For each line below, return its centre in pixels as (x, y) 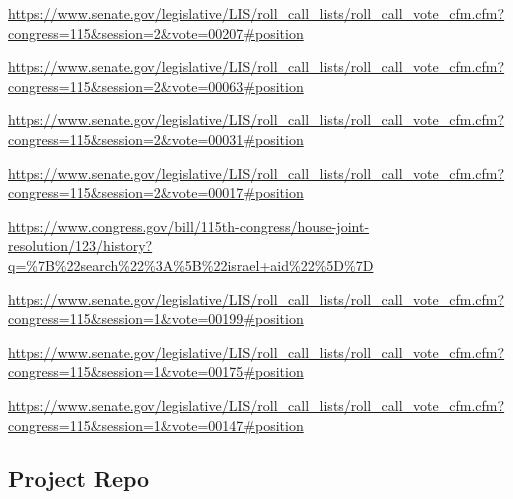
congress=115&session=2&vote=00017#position (156, 192)
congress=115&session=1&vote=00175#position (156, 371)
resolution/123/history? (80, 245)
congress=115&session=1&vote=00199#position (156, 318)
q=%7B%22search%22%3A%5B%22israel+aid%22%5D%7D (191, 264)
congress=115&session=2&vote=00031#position (156, 138)
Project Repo (79, 478)
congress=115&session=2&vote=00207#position (156, 32)
